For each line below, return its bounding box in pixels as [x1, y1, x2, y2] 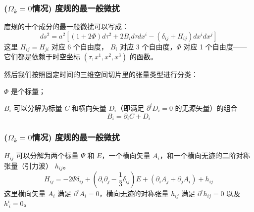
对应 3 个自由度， [120, 41, 177, 51]
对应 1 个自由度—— [183, 41, 247, 51]
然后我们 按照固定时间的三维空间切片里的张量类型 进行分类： [4, 69, 198, 80]
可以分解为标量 [13, 102, 62, 113]
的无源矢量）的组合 [175, 102, 238, 113]
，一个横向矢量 [102, 150, 151, 161]
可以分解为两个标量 [16, 150, 79, 161]
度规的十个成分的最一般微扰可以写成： [4, 21, 129, 32]
